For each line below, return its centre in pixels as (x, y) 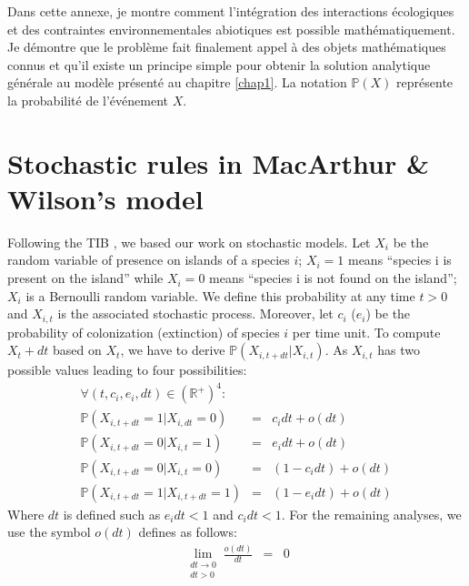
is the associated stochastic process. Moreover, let (195, 313)
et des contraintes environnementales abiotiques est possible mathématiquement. (231, 29)
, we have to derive (173, 350)
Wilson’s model (105, 198)
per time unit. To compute (366, 332)
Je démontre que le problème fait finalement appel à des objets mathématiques (227, 47)
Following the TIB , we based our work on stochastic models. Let (189, 242)
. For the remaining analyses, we (371, 514)
